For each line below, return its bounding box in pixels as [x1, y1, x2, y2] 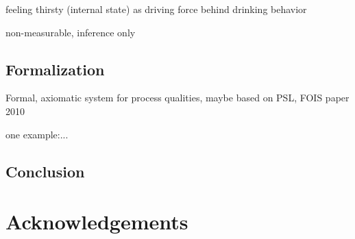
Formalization [5, 58, 105, 79]
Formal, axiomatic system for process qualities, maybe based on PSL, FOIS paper [5, 90, 350, 105]
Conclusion [5, 160, 85, 181]
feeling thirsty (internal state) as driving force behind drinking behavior [5, 2, 307, 16]
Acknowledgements [5, 207, 188, 236]
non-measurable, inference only [5, 25, 136, 39]
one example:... [5, 127, 69, 141]
